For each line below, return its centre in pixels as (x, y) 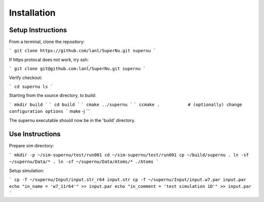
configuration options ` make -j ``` (50, 111)
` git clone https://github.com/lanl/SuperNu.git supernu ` (83, 51)
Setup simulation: (26, 170)
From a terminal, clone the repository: (47, 42)
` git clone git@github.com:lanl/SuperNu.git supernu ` (77, 69)
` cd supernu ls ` (31, 87)
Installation (32, 13)
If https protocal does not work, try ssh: (49, 60)
